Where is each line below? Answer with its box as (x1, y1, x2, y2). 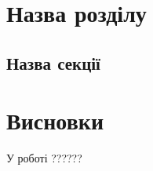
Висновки (6, 104, 104, 136)
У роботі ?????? (6, 150, 82, 166)
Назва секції (6, 50, 100, 75)
